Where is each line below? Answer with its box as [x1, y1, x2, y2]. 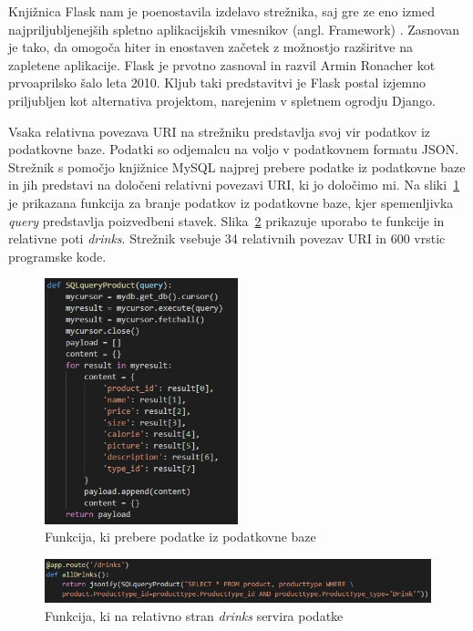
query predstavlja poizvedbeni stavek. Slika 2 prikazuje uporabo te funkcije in [8, 211, 445, 230]
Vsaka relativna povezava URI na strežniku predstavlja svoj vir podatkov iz [8, 121, 431, 140]
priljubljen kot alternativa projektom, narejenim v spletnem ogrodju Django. [8, 90, 436, 109]
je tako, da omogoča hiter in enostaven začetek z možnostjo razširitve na [8, 37, 414, 57]
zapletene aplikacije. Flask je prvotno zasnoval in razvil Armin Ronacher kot [8, 55, 436, 74]
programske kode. [8, 246, 107, 265]
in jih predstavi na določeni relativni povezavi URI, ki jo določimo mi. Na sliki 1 [8, 175, 460, 194]
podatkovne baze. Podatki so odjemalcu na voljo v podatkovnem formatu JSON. [8, 140, 459, 159]
